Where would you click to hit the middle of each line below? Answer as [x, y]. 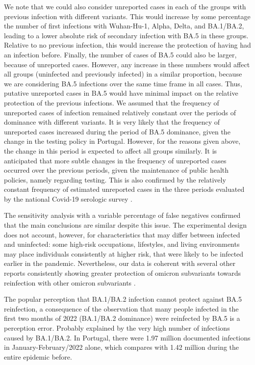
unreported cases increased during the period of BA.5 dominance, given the [117, 131]
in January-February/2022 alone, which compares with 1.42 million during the [122, 347]
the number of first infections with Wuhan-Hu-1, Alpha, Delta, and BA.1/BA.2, [124, 26]
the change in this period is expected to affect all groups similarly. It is [111, 150]
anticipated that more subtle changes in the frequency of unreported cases [115, 160]
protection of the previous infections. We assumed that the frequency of [112, 102]
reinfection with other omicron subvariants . [70, 282]
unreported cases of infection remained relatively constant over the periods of [120, 112]
